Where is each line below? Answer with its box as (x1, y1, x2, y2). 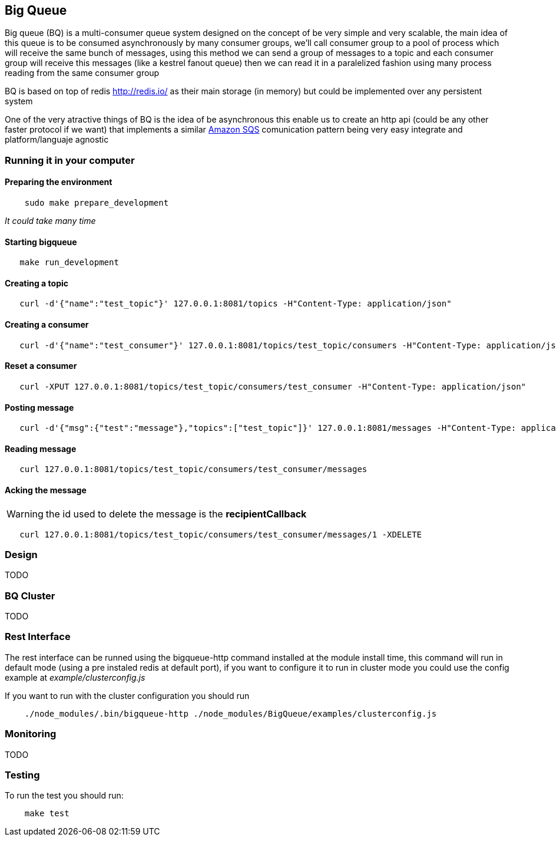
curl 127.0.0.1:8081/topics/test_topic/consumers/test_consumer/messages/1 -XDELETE (19, 529, 422, 539)
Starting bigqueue (5, 236, 77, 247)
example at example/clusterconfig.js (5, 672, 145, 682)
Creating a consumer (5, 319, 89, 330)
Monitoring (5, 728, 57, 740)
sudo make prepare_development (24, 198, 169, 208)
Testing (5, 769, 40, 781)
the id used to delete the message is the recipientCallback (45, 507, 307, 520)
